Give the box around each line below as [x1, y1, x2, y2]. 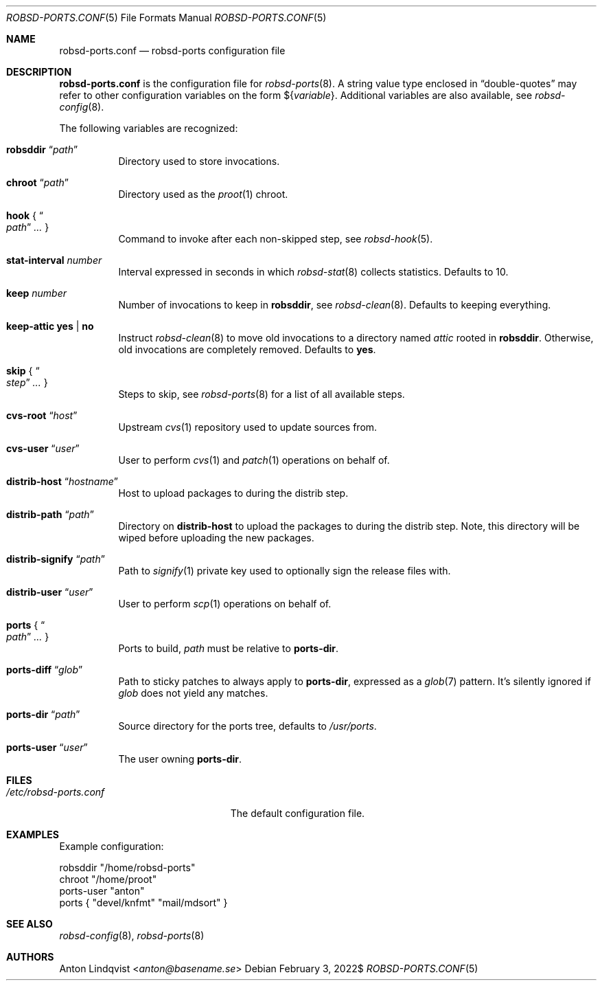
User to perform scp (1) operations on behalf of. [118, 598, 332, 609]
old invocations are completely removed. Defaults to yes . [118, 344, 376, 355]
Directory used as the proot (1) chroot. [118, 188, 288, 200]
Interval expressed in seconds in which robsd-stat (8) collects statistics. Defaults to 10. [118, 266, 509, 278]
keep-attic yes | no [6, 320, 94, 332]
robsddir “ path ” [6, 144, 78, 155]
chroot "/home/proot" [59, 873, 157, 885]
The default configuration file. [230, 807, 365, 819]
